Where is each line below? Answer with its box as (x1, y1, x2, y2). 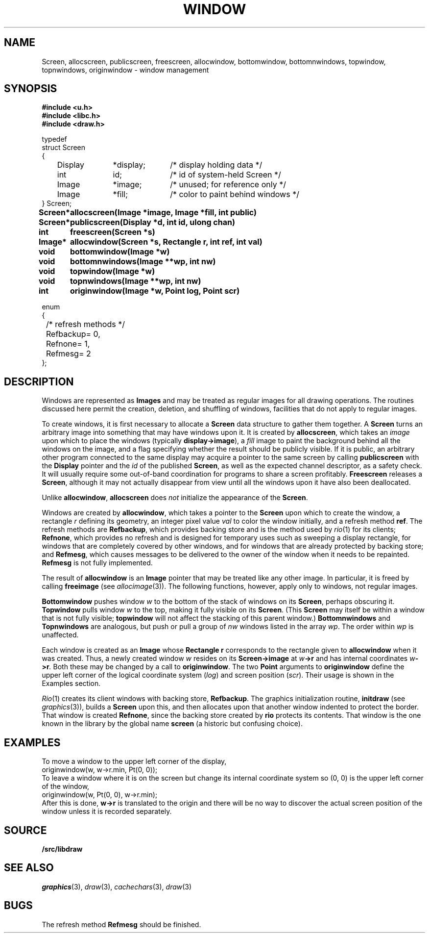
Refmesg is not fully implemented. (42, 558, 153, 567)
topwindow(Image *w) (70, 266, 155, 277)
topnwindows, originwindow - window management (42, 65, 209, 74)
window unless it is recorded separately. (42, 807, 172, 816)
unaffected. (42, 631, 79, 639)
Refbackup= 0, (46, 329, 100, 339)
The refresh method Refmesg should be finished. (42, 920, 201, 929)
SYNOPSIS (4, 82, 57, 95)
